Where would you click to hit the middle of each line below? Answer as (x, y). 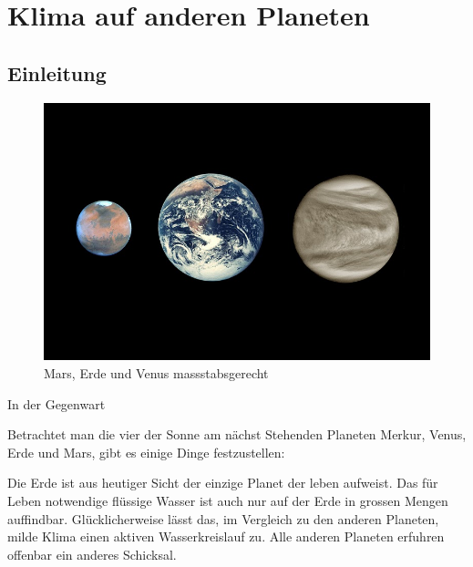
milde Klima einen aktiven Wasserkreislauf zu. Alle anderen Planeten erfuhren (226, 536)
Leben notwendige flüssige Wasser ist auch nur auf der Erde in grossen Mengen (228, 500)
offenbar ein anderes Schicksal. (92, 554)
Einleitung (57, 72)
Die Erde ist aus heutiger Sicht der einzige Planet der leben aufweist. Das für (223, 483)
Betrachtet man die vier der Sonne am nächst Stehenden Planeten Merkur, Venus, (237, 434)
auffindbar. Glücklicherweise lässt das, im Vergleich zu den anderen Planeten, (223, 518)
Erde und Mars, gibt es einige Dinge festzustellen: (146, 452)
